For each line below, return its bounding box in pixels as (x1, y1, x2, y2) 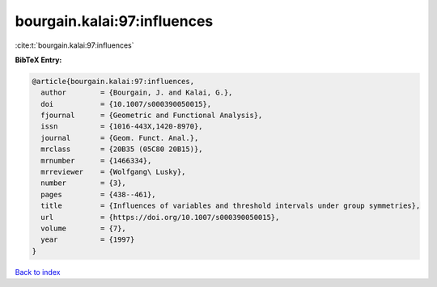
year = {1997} (40, 235, 135, 244)
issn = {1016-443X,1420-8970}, (40, 122, 203, 131)
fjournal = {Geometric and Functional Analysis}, (40, 111, 263, 120)
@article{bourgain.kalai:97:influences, (32, 77, 194, 86)
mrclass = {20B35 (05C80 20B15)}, (40, 145, 203, 154)
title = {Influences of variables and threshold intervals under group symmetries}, (40, 201, 421, 210)
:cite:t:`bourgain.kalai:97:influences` (15, 40, 134, 50)
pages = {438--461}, (40, 190, 157, 199)
